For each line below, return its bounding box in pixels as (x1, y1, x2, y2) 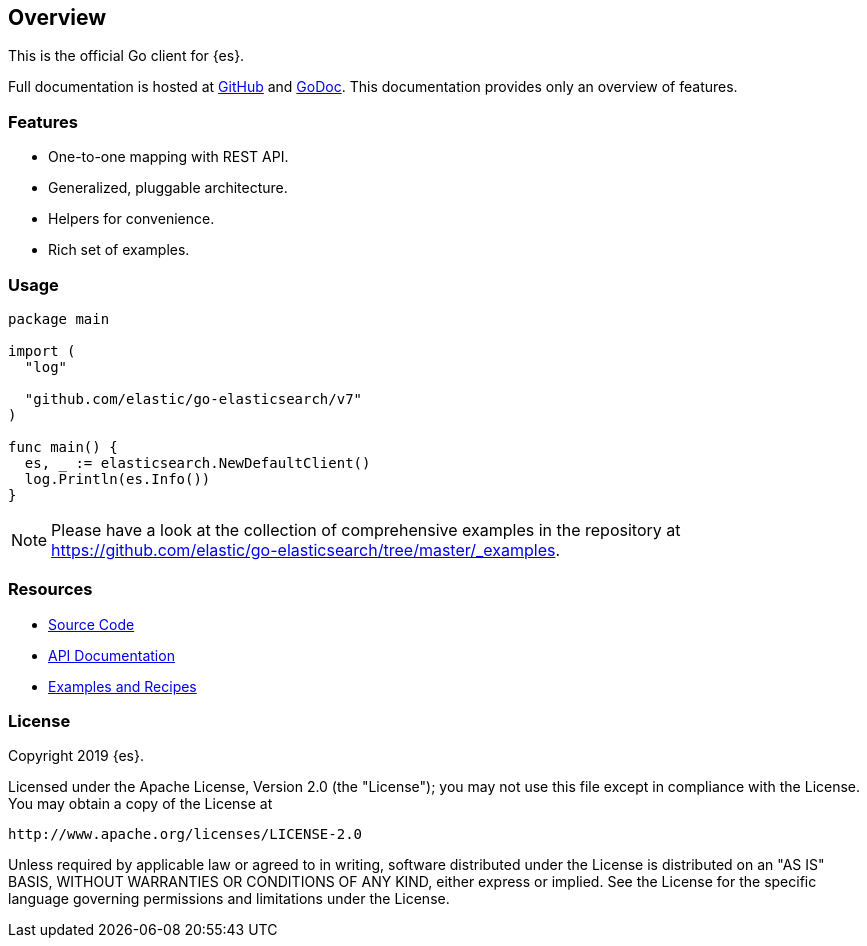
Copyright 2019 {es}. (8, 747, 145, 765)
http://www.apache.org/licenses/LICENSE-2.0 (8, 826, 363, 843)
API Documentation (48, 646, 175, 664)
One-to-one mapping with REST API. (48, 148, 289, 166)
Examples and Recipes (48, 677, 197, 695)
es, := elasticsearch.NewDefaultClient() (24, 454, 371, 471)
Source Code (48, 615, 135, 633)
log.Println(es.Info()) (24, 470, 211, 487)
